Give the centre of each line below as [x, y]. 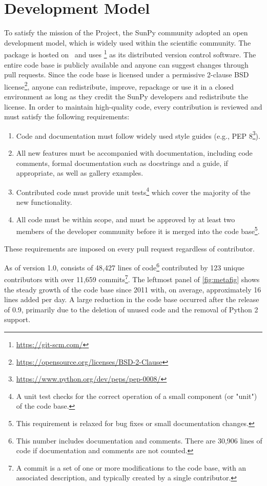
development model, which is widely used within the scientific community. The [128, 42]
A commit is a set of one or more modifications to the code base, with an [131, 467]
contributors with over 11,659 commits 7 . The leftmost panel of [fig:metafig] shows [132, 278]
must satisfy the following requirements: [67, 117]
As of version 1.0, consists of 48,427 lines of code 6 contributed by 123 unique [124, 267]
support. [17, 319]
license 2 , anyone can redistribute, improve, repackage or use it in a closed [119, 86]
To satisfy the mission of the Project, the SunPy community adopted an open [126, 33]
